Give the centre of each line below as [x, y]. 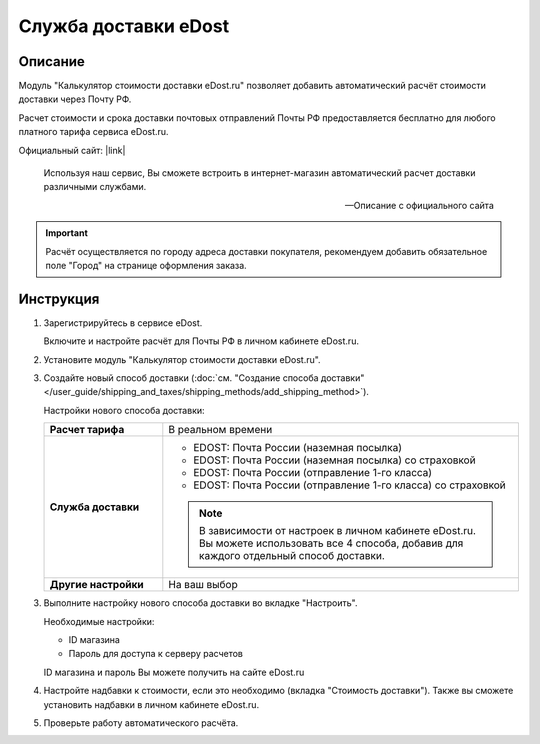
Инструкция [59, 298]
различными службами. [95, 187]
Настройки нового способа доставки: [124, 410]
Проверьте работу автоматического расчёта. [141, 722]
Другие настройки [96, 585]
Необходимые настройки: [99, 621]
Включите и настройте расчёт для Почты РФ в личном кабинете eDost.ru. [201, 341]
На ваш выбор [203, 585]
